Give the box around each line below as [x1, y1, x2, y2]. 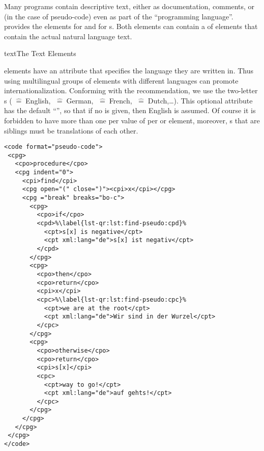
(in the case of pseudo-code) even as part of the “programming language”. [4, 11, 233, 21]
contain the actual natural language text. [4, 31, 132, 41]
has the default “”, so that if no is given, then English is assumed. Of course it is [4, 105, 256, 116]
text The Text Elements [4, 48, 76, 59]
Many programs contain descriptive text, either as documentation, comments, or [4, 1, 255, 11]
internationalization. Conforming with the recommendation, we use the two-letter [4, 85, 258, 96]
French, [109, 95, 132, 105]
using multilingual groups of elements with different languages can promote [4, 75, 239, 86]
